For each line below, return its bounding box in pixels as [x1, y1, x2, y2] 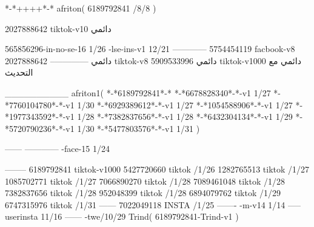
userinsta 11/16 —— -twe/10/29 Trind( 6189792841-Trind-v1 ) [5, 210, 239, 223]
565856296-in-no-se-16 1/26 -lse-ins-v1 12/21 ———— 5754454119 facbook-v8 [5, 42, 295, 55]
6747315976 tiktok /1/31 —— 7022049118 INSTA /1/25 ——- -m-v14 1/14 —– [5, 198, 301, 211]
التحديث [5, 66, 33, 79]
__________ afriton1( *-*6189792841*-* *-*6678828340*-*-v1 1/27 [5, 86, 271, 99]
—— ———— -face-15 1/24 [5, 142, 110, 155]
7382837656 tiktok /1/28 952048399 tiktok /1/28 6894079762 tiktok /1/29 [5, 186, 281, 199]
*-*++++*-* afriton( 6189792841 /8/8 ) [5, 2, 156, 14]
